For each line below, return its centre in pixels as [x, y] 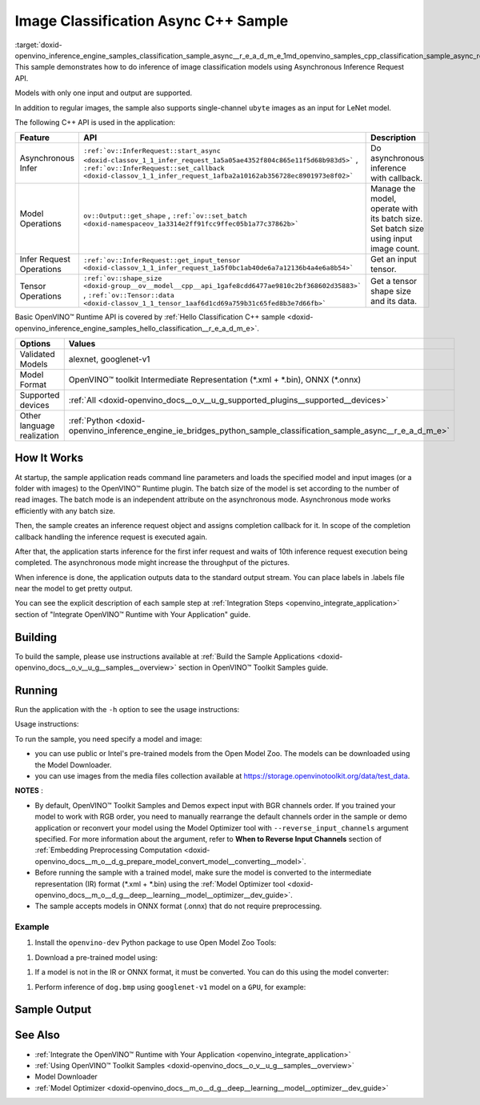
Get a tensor [394, 281]
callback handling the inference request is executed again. [111, 537]
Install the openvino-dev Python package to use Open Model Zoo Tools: [156, 943]
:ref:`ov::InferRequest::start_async [152, 151]
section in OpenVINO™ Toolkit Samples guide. [253, 667]
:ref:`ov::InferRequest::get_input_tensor [162, 260]
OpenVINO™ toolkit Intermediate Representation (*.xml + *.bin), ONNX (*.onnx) [215, 380]
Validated [37, 354]
